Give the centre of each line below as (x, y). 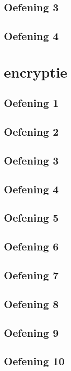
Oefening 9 (31, 332)
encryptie (36, 72)
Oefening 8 (31, 303)
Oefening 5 (31, 217)
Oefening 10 (34, 361)
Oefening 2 (31, 132)
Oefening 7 (31, 275)
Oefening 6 (31, 246)
